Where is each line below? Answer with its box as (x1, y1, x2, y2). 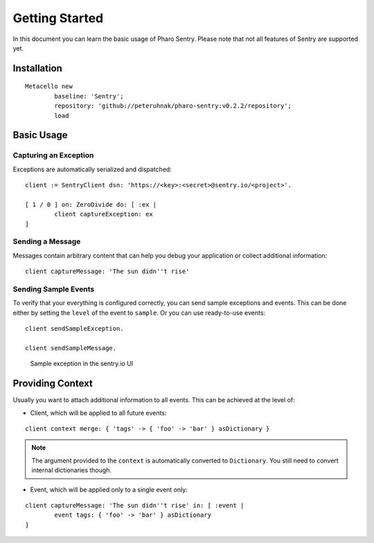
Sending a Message (12, 236, 81, 246)
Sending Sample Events (12, 284, 95, 294)
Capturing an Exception (12, 150, 94, 160)
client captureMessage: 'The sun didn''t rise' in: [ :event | (25, 501, 244, 509)
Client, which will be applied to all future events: (30, 408, 167, 417)
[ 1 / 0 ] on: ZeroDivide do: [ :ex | (25, 200, 157, 208)
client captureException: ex (54, 210, 154, 218)
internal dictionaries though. (31, 466, 112, 474)
